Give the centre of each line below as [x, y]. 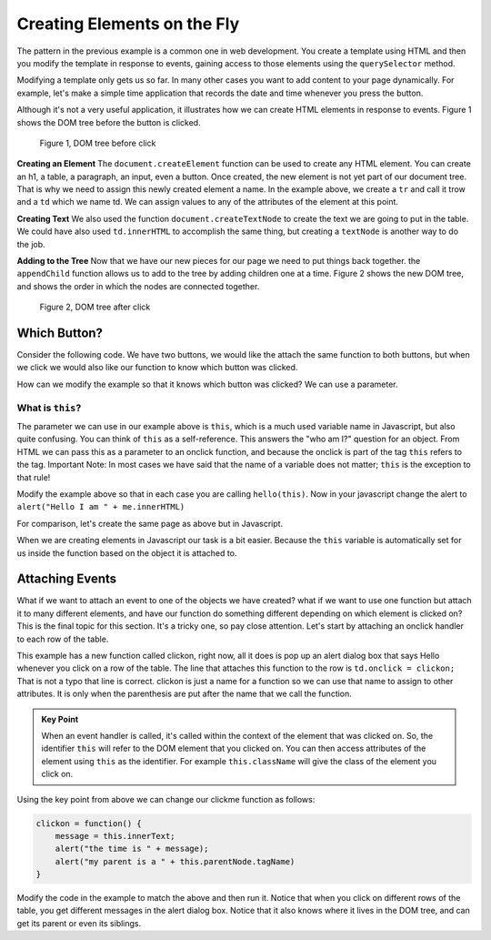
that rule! [34, 477]
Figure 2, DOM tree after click [95, 307]
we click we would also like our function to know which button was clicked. [157, 368]
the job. [31, 244]
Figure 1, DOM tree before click [98, 143]
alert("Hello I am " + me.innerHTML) [101, 507]
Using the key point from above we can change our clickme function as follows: [166, 799]
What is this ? [49, 408]
